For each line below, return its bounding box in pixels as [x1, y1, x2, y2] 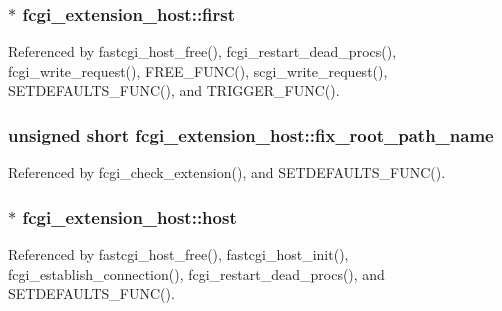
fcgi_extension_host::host [22, 204, 237, 229]
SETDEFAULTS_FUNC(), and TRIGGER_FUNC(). [8, 80, 340, 101]
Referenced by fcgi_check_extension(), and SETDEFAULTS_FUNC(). [8, 162, 446, 183]
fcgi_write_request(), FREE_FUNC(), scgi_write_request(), [8, 60, 388, 81]
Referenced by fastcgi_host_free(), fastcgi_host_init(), [8, 244, 349, 265]
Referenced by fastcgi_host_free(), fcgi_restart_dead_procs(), [8, 41, 397, 62]
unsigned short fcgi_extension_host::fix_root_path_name [8, 122, 494, 147]
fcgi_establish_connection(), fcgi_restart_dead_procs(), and [8, 263, 385, 284]
